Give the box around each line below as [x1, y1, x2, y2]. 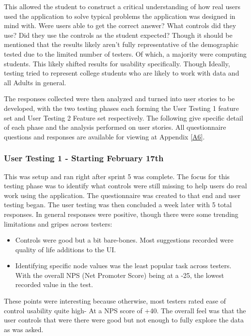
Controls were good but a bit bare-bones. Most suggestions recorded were [15, 235, 234, 245]
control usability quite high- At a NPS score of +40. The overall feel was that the [4, 305, 246, 315]
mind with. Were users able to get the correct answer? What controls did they [4, 20, 236, 31]
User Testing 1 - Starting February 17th [4, 152, 164, 164]
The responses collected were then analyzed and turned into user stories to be [4, 93, 235, 104]
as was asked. [4, 324, 44, 334]
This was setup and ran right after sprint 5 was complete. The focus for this [4, 171, 230, 181]
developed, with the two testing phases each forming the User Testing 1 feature [4, 103, 239, 113]
